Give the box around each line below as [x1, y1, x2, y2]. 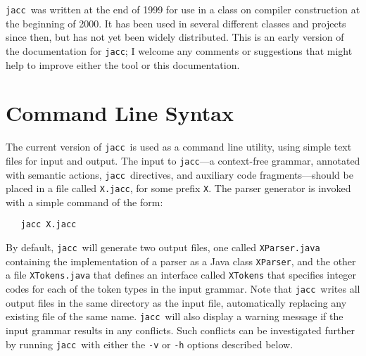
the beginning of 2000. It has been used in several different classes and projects [6, 15, 346, 30]
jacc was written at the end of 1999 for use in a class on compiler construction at [6, 2, 360, 16]
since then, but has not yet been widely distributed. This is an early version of [6, 30, 344, 44]
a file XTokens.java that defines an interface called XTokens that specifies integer [6, 267, 356, 282]
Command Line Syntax [6, 98, 234, 127]
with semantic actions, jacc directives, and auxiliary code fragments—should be [6, 167, 353, 182]
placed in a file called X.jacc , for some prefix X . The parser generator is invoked [6, 181, 351, 196]
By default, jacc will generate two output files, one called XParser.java [6, 240, 320, 255]
